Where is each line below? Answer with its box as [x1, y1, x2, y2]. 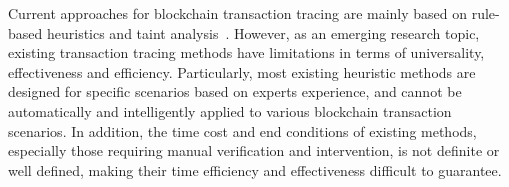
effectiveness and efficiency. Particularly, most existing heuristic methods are [8, 61, 476, 82]
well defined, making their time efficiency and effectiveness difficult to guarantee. [8, 159, 502, 180]
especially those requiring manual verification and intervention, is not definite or [8, 140, 500, 161]
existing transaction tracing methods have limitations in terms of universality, [8, 42, 485, 63]
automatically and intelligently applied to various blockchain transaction [8, 100, 452, 121]
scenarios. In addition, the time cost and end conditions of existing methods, [8, 120, 477, 141]
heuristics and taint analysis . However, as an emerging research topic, [46, 22, 480, 43]
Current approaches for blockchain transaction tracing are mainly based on [8, 3, 468, 23]
